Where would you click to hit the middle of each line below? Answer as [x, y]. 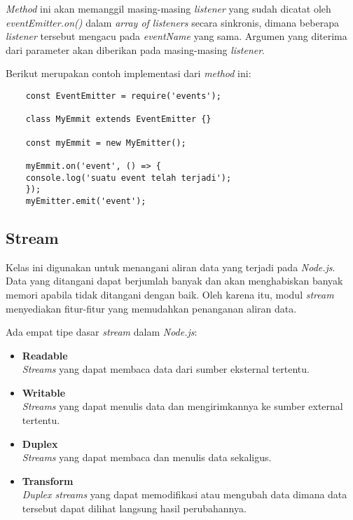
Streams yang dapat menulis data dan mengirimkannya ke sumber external [182, 406]
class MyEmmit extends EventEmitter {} [118, 119]
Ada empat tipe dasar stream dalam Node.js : [102, 332]
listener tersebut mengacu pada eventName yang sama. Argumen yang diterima [176, 36]
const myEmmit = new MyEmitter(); [106, 143]
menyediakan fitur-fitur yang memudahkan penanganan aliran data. [151, 308]
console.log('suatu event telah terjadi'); [129, 178]
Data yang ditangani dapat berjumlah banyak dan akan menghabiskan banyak [174, 281]
